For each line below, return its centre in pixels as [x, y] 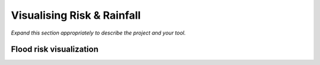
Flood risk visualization [55, 49]
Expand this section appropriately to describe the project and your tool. [98, 33]
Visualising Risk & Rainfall [76, 15]
